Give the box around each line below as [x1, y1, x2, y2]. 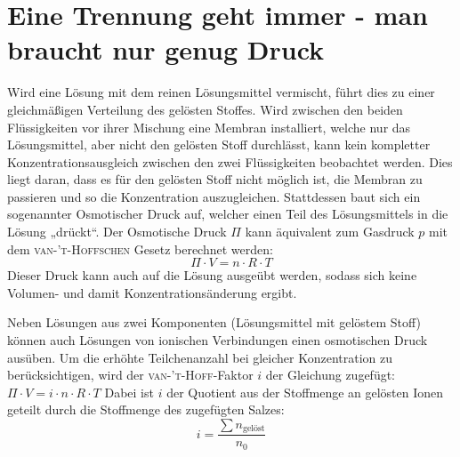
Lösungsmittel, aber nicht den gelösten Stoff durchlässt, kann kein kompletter [7, 135, 431, 154]
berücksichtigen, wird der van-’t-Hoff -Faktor [7, 365, 254, 384]
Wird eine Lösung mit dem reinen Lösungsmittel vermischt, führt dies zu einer [7, 83, 435, 101]
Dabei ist [104, 382, 154, 401]
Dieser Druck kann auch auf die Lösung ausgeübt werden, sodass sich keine [7, 266, 417, 285]
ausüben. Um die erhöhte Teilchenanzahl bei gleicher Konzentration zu [7, 348, 393, 366]
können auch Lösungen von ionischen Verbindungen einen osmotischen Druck [7, 331, 428, 349]
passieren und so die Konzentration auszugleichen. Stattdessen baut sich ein [7, 187, 421, 205]
